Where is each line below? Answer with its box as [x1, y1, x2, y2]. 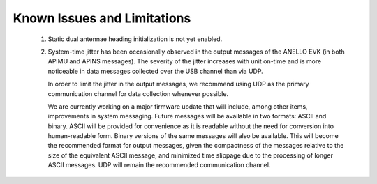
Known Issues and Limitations [13, 10, 191, 26]
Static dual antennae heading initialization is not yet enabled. [47, 35, 223, 43]
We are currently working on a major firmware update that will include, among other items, [47, 102, 308, 111]
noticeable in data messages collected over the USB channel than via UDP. [47, 67, 263, 75]
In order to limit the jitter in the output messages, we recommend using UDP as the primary [47, 80, 310, 89]
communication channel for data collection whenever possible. [47, 89, 229, 98]
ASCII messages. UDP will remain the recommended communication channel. [47, 161, 271, 169]
